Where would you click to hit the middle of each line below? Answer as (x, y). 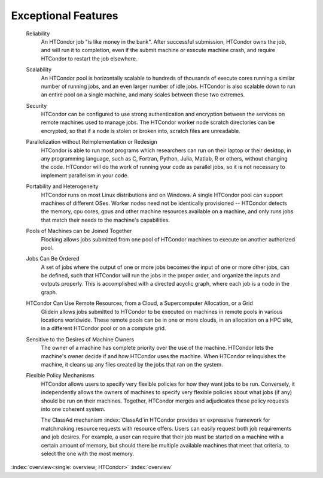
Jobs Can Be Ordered (53, 259)
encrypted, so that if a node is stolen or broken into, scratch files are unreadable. (141, 131)
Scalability (39, 69)
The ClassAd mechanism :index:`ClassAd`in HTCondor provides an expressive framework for (156, 420)
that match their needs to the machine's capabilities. (106, 220)
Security (36, 105)
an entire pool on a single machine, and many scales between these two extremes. (143, 95)
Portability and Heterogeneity (62, 186)
